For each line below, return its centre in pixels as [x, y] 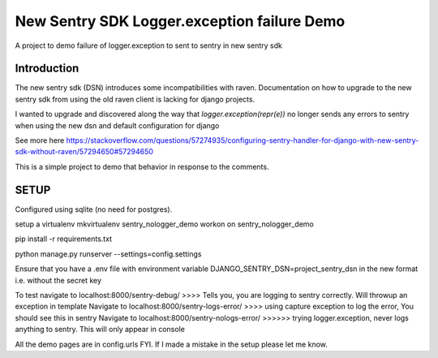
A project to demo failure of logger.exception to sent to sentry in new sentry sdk [149, 45]
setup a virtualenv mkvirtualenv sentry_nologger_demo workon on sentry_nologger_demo [164, 224]
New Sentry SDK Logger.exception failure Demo [180, 21]
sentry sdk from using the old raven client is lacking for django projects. [135, 99]
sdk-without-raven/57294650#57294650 [84, 152]
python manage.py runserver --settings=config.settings [108, 254]
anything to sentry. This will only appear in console [100, 330]
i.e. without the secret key [58, 280]
